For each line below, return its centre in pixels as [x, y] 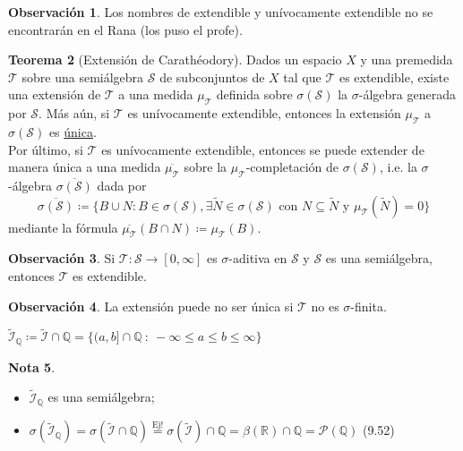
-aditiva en [258, 258]
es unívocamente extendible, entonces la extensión [264, 113]
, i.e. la [398, 167]
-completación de [292, 167]
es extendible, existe [394, 77]
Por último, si [46, 149]
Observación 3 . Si [62, 258]
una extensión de [55, 94]
